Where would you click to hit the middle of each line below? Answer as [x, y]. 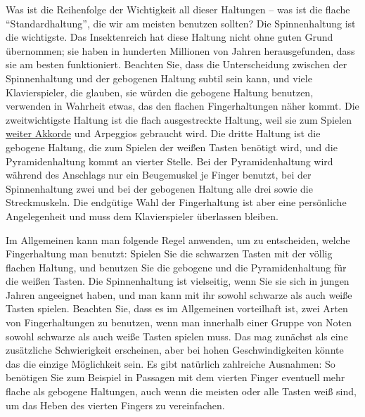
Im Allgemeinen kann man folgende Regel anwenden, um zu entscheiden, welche [178, 239]
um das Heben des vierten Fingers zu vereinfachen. [115, 405]
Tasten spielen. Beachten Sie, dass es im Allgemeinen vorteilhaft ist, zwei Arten [177, 308]
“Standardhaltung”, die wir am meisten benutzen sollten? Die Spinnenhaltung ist [181, 23]
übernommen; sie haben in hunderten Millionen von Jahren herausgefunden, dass [180, 50]
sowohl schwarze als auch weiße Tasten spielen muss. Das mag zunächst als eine [177, 336]
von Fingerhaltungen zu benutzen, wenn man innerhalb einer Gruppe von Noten [179, 322]
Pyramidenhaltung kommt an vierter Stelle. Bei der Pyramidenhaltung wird [169, 161]
